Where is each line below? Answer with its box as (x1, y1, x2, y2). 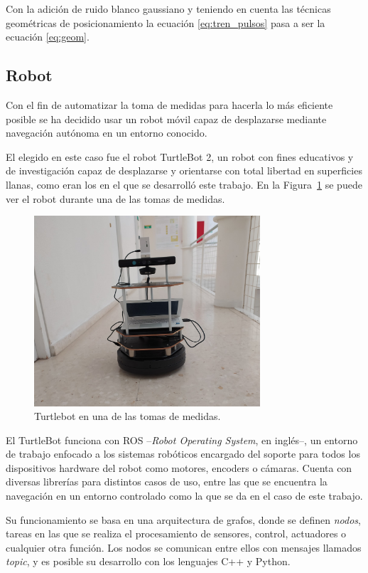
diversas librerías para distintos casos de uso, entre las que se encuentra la (6, 474, 328, 489)
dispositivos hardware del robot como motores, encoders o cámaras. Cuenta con (6, 460, 352, 475)
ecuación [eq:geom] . (6, 29, 90, 44)
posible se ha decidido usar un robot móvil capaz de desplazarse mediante (6, 111, 327, 126)
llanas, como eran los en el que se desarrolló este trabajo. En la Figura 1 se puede (6, 177, 362, 191)
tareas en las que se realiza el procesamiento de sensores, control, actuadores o (6, 526, 347, 541)
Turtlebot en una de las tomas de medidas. (34, 409, 221, 424)
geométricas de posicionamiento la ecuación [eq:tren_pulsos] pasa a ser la (6, 15, 325, 30)
